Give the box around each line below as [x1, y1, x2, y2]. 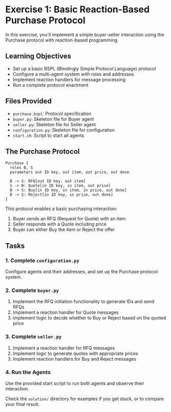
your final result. [5, 401, 40, 407]
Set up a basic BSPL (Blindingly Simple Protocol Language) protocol [12, 65, 156, 71]
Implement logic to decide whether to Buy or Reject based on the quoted [12, 315, 166, 321]
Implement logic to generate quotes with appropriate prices [12, 350, 138, 357]
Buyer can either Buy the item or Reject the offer [12, 227, 115, 233]
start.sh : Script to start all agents [12, 132, 84, 138]
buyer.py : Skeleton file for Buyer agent [12, 116, 94, 122]
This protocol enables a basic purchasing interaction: [5, 205, 118, 212]
